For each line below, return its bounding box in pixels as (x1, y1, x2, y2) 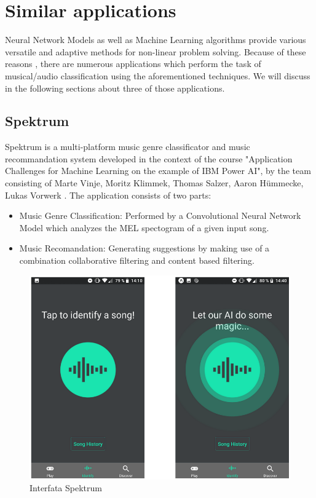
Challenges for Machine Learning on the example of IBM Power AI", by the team (5, 164, 311, 177)
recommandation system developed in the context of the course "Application (5, 152, 293, 165)
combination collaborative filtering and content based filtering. (19, 254, 255, 267)
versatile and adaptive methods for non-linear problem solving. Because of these (5, 45, 306, 58)
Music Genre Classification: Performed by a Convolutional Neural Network (19, 209, 301, 222)
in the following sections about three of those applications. (5, 81, 225, 94)
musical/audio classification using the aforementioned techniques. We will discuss (5, 69, 310, 82)
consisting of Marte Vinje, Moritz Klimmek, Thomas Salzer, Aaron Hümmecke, (5, 176, 304, 189)
